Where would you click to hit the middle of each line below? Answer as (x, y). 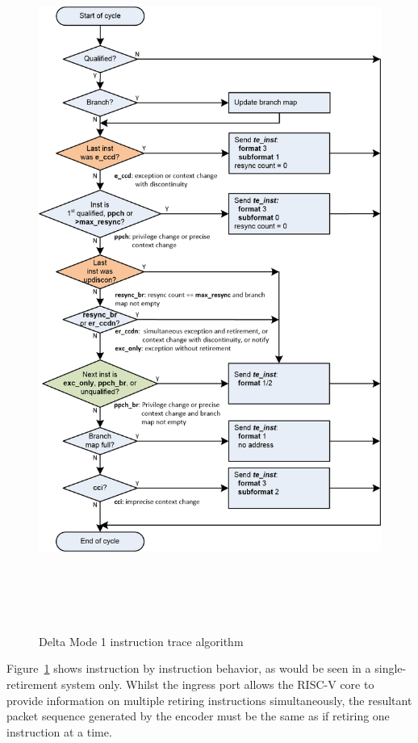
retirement (32, 684)
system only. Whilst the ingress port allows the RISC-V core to (218, 684)
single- (391, 668)
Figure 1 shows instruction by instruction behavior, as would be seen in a (189, 668)
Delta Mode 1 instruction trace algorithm (141, 641)
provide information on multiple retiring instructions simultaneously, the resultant (209, 700)
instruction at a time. (59, 731)
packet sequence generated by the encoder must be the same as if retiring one (198, 716)
